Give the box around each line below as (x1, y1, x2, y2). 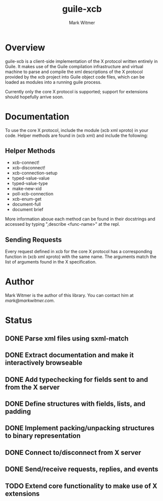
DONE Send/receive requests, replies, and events (5, 465, 159, 474)
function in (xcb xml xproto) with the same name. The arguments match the (5, 254, 157, 260)
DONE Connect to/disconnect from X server (5, 448, 142, 457)
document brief (12, 207, 43, 212)
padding (5, 407, 31, 416)
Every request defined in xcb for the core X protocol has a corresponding (5, 249, 152, 255)
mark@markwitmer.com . (5, 298, 55, 304)
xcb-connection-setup (12, 170, 58, 176)
